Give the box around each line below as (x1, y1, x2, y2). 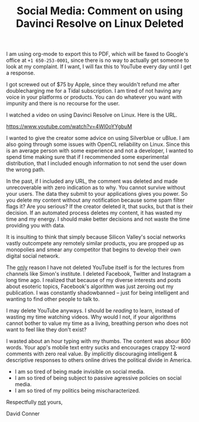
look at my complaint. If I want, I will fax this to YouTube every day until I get (6, 63, 192, 70)
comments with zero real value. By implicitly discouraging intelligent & (6, 350, 177, 358)
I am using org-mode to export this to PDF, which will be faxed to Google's (6, 51, 188, 58)
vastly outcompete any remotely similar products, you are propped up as (6, 240, 184, 247)
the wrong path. (6, 166, 46, 173)
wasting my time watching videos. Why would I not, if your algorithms (6, 314, 176, 321)
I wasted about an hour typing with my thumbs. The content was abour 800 (6, 337, 191, 345)
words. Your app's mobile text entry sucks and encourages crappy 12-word (6, 344, 191, 351)
